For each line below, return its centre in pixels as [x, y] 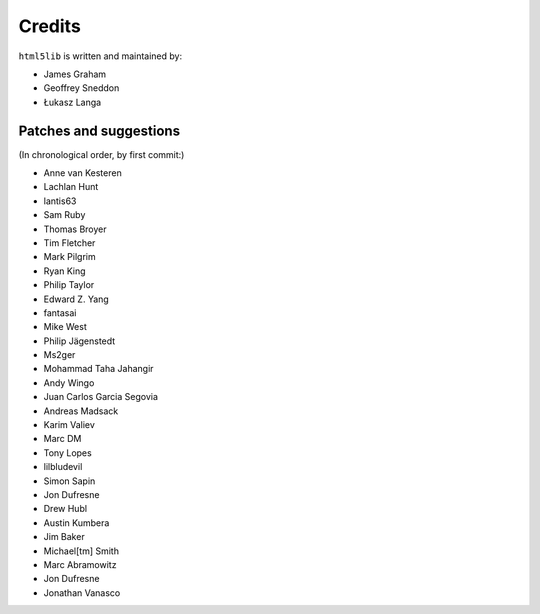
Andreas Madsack [81, 411]
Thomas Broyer [75, 229]
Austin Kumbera [76, 522]
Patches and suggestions [99, 130]
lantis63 [60, 201]
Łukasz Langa [72, 102]
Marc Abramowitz [80, 564]
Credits [50, 26]
